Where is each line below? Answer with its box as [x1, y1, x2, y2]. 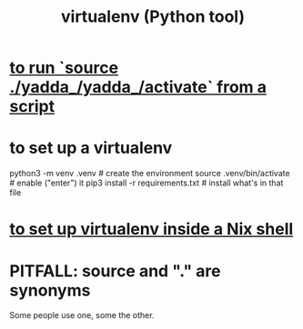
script [9, 96, 56, 117]
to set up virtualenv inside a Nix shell [9, 219, 294, 240]
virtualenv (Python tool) [60, 6, 246, 27]
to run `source [9, 57, 119, 78]
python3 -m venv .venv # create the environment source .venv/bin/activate [9, 168, 290, 179]
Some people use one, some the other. [9, 310, 155, 321]
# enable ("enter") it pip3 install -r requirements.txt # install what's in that [9, 177, 284, 188]
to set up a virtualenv [9, 138, 173, 158]
